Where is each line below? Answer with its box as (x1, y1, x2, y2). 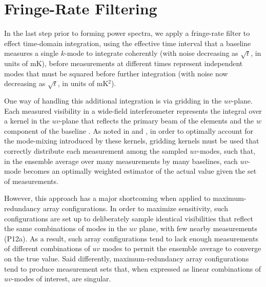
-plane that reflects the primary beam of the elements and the (59, 115, 254, 126)
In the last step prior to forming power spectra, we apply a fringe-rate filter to (4, 28, 250, 38)
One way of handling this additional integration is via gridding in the (4, 95, 222, 106)
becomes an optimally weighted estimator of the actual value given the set (23, 166, 257, 176)
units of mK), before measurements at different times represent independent (4, 58, 243, 69)
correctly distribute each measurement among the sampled (4, 146, 188, 156)
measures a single (4, 48, 59, 58)
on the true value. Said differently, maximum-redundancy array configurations (4, 253, 249, 263)
